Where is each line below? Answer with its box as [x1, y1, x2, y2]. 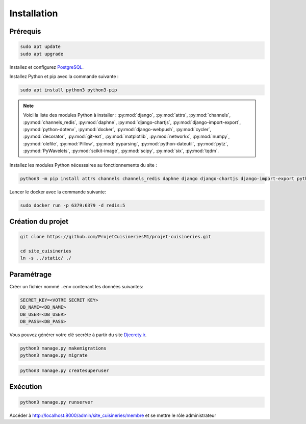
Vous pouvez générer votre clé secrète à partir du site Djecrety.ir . [9, 332, 147, 338]
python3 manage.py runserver [20, 399, 93, 405]
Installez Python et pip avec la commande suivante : [9, 73, 119, 79]
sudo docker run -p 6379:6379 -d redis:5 [20, 202, 125, 208]
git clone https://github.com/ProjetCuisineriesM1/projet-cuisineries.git [20, 234, 212, 240]
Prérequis [9, 27, 41, 36]
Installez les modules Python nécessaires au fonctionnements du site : [9, 162, 158, 168]
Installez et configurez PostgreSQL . [9, 64, 84, 70]
